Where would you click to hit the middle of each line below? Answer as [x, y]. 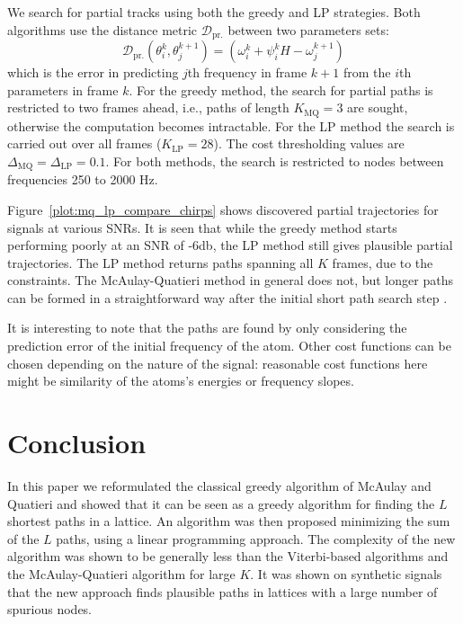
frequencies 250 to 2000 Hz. [83, 179]
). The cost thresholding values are [309, 143]
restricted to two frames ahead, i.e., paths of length [148, 107]
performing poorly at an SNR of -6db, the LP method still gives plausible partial [230, 245]
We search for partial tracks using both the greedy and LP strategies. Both [214, 12]
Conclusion [77, 443]
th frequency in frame [247, 72]
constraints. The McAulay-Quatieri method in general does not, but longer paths [230, 280]
